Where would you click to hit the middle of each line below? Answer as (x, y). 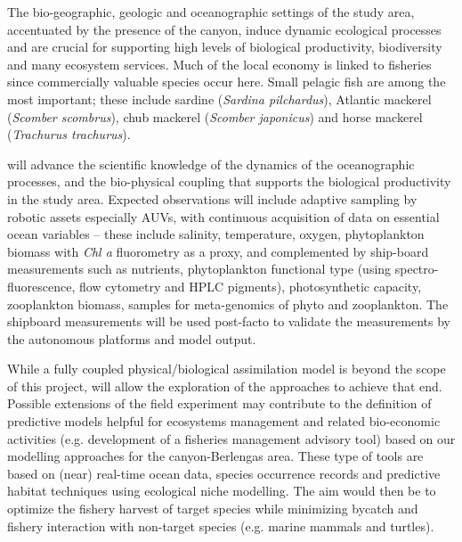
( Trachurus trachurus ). (69, 134)
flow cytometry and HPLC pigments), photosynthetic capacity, (250, 286)
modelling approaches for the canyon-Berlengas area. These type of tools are (215, 456)
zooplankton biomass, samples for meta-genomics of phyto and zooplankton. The (228, 304)
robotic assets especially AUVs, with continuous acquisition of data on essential (223, 216)
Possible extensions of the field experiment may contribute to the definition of (219, 403)
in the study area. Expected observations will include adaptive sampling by (212, 198)
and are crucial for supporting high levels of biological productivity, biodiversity (225, 47)
